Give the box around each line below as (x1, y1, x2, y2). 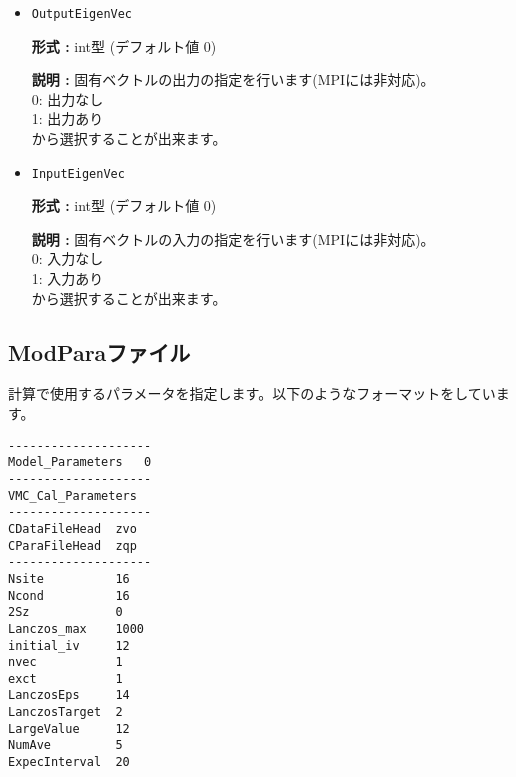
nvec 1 (8, 655, 123, 670)
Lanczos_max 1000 (8, 621, 145, 636)
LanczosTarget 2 (8, 705, 123, 720)
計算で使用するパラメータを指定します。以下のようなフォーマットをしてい (8, 383, 496, 404)
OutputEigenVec (31, 7, 133, 21)
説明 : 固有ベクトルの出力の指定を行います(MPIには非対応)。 (31, 69, 435, 90)
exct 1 (8, 671, 123, 686)
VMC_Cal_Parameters (8, 488, 137, 503)
